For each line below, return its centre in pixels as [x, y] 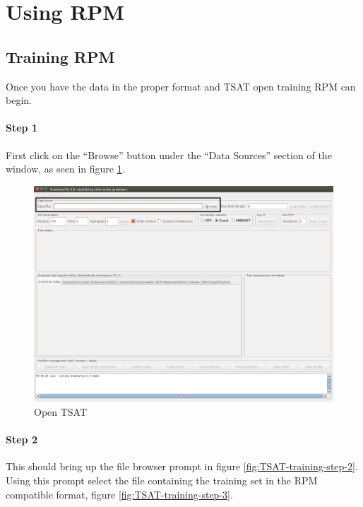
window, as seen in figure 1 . [65, 169]
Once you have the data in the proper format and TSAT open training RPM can [181, 86]
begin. [19, 100]
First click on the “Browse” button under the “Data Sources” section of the [169, 155]
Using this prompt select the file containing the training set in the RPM [162, 480]
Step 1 [22, 128]
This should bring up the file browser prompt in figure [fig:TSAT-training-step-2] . [182, 466]
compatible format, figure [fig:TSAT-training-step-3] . [119, 494]
